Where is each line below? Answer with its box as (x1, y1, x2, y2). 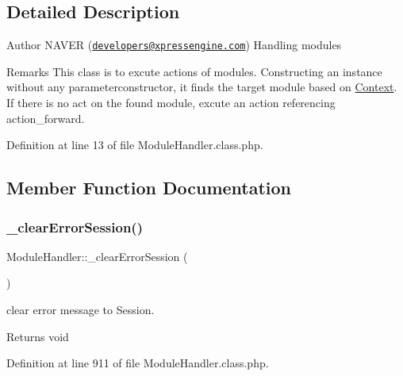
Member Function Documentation (6, 175, 292, 200)
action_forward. (6, 109, 85, 126)
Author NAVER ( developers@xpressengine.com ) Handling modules (6, 36, 342, 53)
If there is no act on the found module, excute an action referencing (6, 94, 336, 111)
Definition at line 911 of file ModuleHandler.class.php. (6, 355, 269, 371)
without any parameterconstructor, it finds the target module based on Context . (6, 79, 397, 95)
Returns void (6, 328, 69, 344)
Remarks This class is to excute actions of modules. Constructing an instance (6, 63, 382, 79)
